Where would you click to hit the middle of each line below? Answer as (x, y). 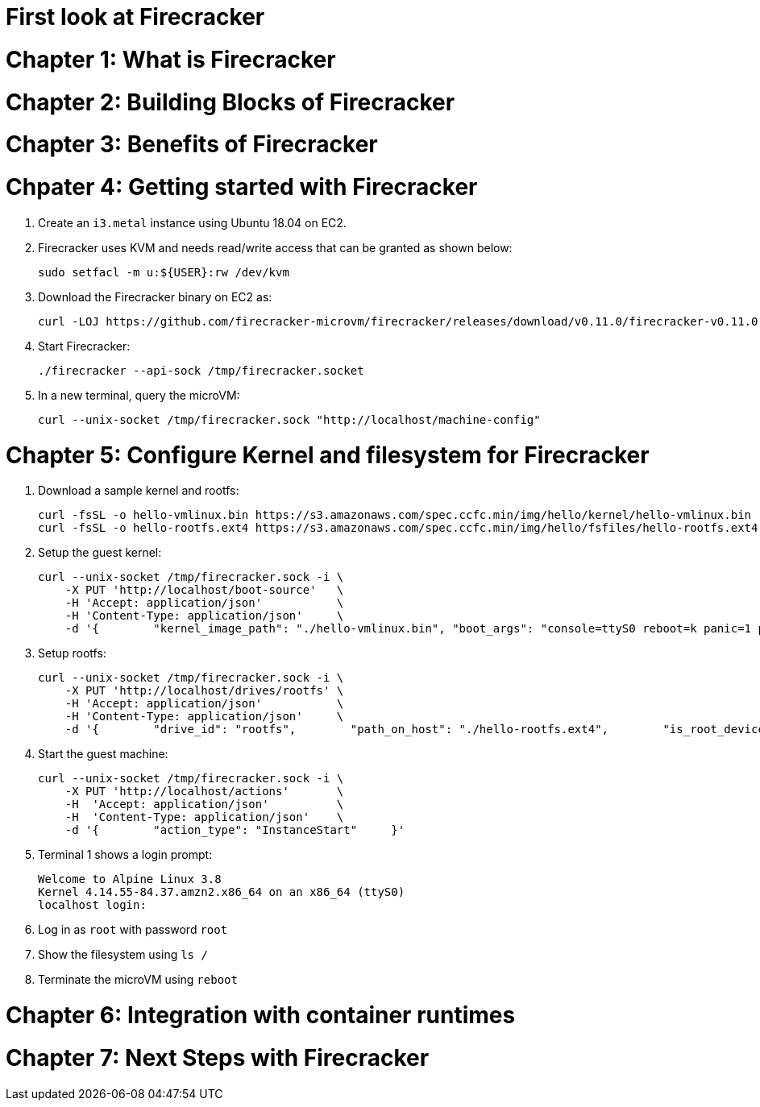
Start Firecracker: (84, 346)
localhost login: (92, 905)
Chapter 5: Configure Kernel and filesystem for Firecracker (328, 455)
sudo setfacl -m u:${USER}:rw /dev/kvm (164, 272)
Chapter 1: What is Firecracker (171, 59)
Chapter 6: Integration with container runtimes (261, 1015)
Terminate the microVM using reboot (138, 980)
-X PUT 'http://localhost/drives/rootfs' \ (204, 691)
